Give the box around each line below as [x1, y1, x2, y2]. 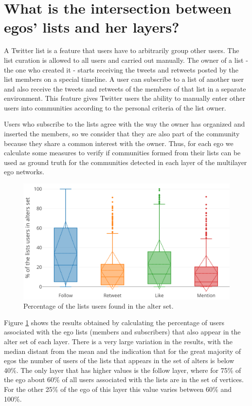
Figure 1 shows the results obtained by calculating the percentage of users [4, 317, 225, 327]
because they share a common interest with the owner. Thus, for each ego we [4, 138, 234, 148]
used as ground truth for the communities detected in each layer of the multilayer [4, 157, 247, 167]
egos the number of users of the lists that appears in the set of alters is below [4, 355, 234, 366]
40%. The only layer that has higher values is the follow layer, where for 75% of [4, 365, 241, 375]
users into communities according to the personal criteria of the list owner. [4, 102, 226, 112]
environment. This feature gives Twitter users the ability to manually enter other [4, 93, 245, 103]
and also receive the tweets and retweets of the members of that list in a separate [4, 83, 246, 93]
